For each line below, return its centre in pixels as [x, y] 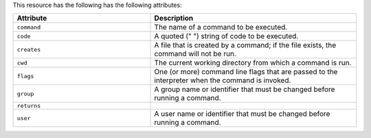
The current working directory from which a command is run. [253, 63]
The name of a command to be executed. [221, 27]
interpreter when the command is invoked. [223, 80]
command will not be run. [195, 54]
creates [29, 49]
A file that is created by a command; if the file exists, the [245, 45]
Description [174, 19]
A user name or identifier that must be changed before [242, 114]
